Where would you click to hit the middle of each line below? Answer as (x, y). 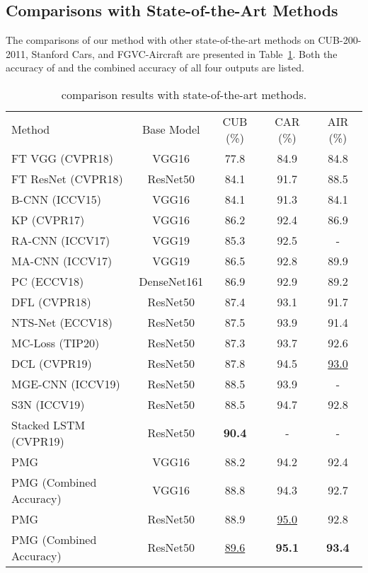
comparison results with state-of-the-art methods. (184, 94)
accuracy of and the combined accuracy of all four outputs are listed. (155, 68)
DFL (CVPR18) (51, 301)
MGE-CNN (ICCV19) (66, 383)
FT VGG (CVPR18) (63, 158)
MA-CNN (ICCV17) (62, 260)
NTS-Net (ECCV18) (62, 322)
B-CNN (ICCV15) (56, 199)
